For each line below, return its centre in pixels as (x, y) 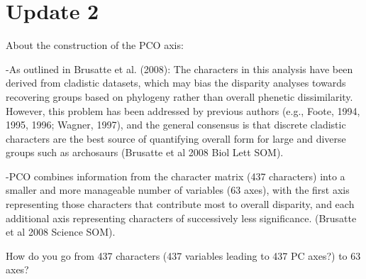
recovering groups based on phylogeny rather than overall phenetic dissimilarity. (179, 96)
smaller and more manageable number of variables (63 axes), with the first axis (178, 190)
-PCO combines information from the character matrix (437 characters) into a (176, 176)
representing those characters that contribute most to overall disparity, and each (180, 204)
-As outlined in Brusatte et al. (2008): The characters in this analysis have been (179, 69)
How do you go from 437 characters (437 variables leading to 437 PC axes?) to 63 (183, 255)
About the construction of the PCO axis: (95, 45)
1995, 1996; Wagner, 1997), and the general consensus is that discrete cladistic (176, 125)
